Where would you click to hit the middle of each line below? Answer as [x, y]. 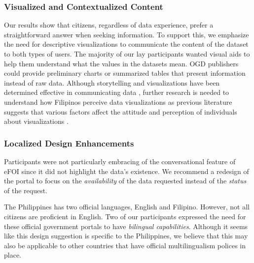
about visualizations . [36, 121]
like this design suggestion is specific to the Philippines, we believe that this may [126, 236]
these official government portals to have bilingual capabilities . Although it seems [126, 226]
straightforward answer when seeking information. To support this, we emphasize [127, 34]
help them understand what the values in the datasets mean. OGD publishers [121, 63]
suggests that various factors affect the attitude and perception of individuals [121, 111]
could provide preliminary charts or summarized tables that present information [125, 73]
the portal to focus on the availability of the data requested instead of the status [125, 181]
